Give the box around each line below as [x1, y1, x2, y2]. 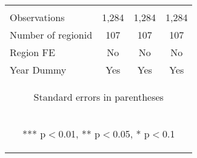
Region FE [10, 45, 55, 59]
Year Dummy [10, 63, 67, 77]
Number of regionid [10, 28, 93, 42]
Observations [10, 10, 65, 24]
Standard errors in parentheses [33, 90, 164, 104]
